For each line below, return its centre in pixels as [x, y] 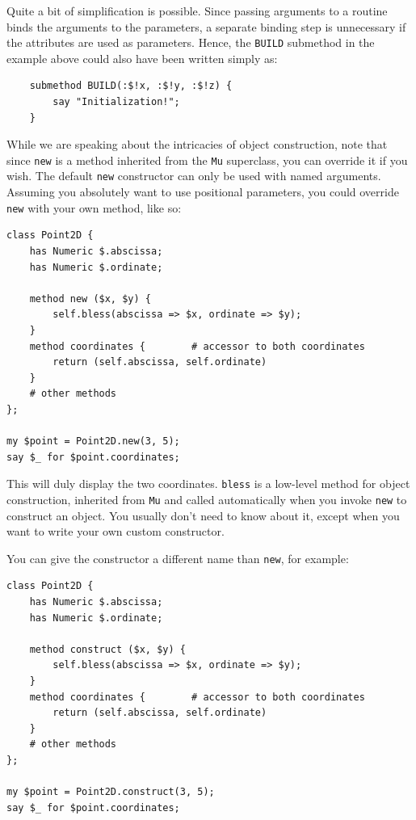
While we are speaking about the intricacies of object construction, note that [197, 144]
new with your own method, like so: [94, 207]
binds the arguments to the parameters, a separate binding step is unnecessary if [206, 26]
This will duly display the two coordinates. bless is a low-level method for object [208, 484]
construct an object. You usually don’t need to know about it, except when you [203, 515]
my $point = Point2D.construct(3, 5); [111, 792]
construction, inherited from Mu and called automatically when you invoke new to [207, 499]
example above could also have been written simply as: [142, 58]
